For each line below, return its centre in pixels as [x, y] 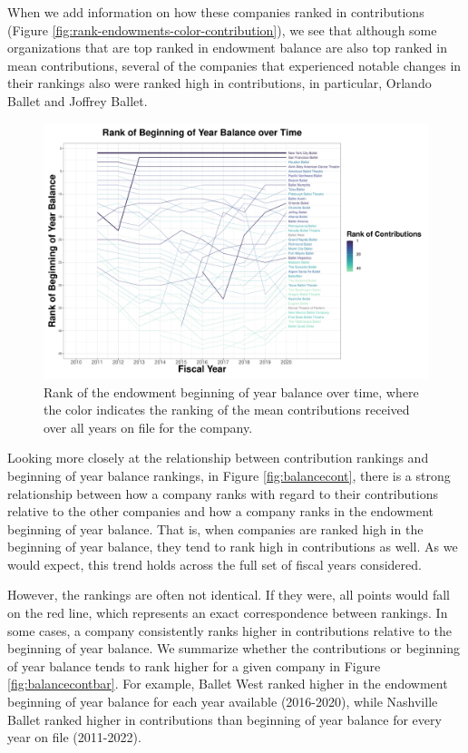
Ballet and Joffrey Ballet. [78, 100]
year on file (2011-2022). [74, 737]
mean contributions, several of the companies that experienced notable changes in [234, 65]
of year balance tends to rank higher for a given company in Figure [194, 665]
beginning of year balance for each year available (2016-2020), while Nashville [223, 702]
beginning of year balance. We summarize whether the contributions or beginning [234, 648]
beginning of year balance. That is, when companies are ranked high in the [215, 528]
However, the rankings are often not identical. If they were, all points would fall [229, 595]
